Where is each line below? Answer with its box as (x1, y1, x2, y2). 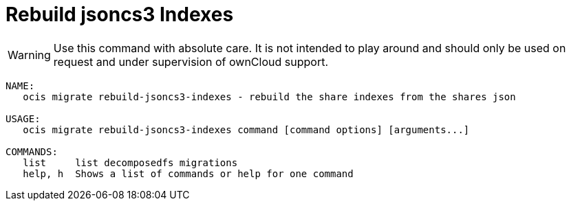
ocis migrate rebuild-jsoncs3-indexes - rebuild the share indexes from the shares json (23, 91, 516, 102)
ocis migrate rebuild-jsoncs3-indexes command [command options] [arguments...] (23, 124, 470, 135)
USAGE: (6, 113, 41, 124)
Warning (8, 47, 51, 62)
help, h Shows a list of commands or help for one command (23, 168, 354, 179)
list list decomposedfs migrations (23, 157, 238, 168)
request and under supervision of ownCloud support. (53, 54, 328, 69)
